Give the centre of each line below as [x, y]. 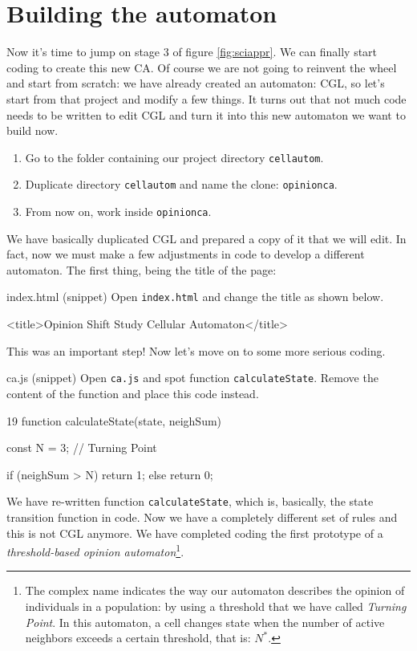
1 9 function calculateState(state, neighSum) [114, 420]
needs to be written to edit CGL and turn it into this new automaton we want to [206, 114]
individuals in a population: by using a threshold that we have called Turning [216, 606]
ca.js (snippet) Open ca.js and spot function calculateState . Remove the [192, 378]
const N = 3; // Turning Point [82, 448]
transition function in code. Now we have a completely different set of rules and [202, 517]
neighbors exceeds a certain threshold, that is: [138, 638]
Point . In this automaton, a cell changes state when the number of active [205, 622]
